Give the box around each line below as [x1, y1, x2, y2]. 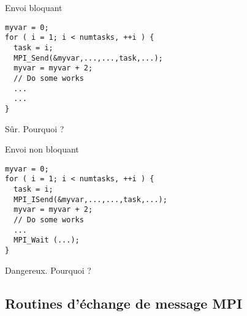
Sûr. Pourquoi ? [5, 122, 64, 135]
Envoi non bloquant [5, 143, 79, 156]
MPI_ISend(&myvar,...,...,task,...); [13, 195, 167, 204]
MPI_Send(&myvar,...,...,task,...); [13, 53, 163, 62]
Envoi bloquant [5, 1, 63, 13]
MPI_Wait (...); [13, 236, 80, 245]
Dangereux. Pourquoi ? [5, 263, 91, 276]
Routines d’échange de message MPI [5, 293, 243, 312]
